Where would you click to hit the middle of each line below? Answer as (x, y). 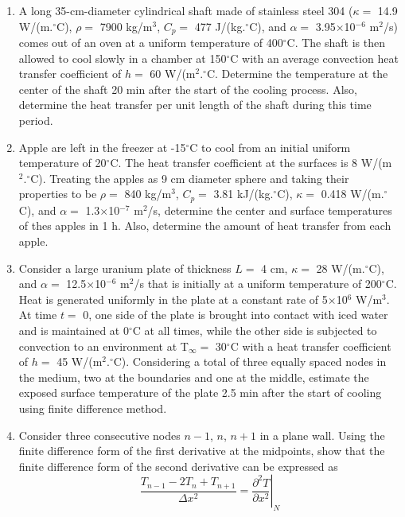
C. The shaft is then (336, 43)
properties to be (58, 194)
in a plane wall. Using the (322, 435)
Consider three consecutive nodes (99, 435)
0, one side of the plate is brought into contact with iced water (236, 315)
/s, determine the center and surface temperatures (270, 210)
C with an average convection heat (314, 58)
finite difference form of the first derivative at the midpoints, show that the (202, 451)
